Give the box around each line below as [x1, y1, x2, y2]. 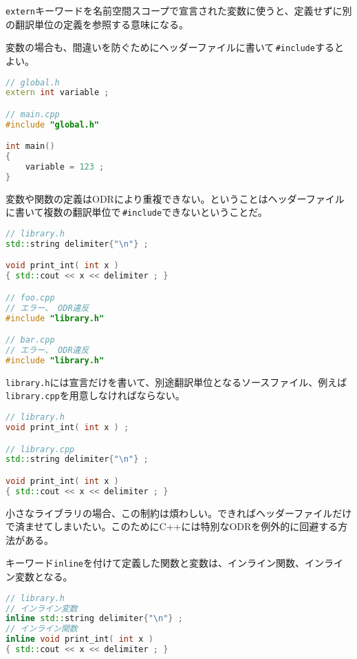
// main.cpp [6, 109, 60, 119]
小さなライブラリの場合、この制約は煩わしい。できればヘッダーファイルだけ [6, 505, 352, 520]
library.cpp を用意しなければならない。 [6, 388, 185, 403]
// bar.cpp [6, 335, 55, 345]
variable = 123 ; [25, 162, 105, 172]
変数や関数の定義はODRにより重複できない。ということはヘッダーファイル [6, 191, 345, 205]
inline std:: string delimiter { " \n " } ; [6, 614, 183, 624]
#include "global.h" [6, 119, 100, 130]
